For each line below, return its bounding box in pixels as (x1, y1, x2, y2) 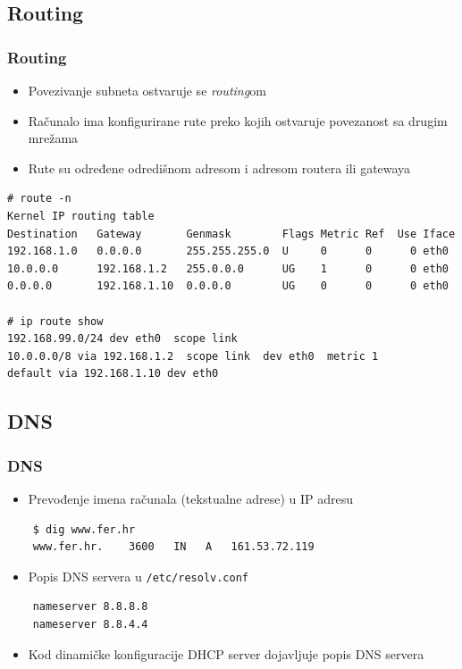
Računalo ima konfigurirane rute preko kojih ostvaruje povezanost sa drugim (28, 111, 448, 130)
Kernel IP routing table (7, 209, 155, 222)
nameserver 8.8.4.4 (32, 617, 148, 631)
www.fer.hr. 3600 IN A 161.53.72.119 (32, 540, 315, 554)
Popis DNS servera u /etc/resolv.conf (28, 566, 249, 585)
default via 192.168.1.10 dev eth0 (7, 367, 219, 380)
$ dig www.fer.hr (32, 523, 136, 536)
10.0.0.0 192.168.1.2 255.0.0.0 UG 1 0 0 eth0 (7, 262, 449, 275)
